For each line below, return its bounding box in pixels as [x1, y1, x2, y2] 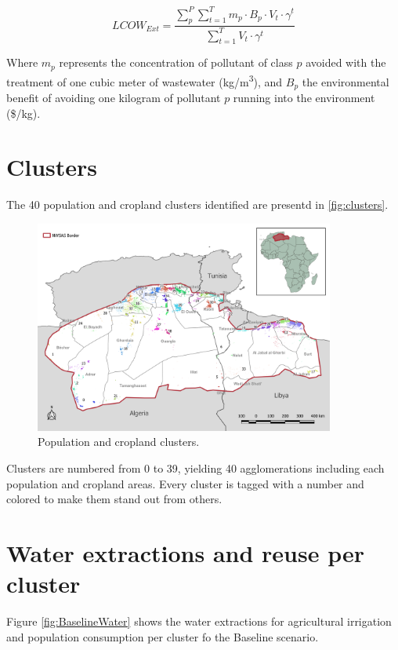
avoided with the [306, 54, 386, 71]
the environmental [302, 73, 389, 89]
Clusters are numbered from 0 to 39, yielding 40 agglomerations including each [6, 459, 385, 476]
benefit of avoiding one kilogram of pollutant [6, 89, 221, 106]
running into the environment [233, 89, 375, 106]
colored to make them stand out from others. [6, 491, 223, 507]
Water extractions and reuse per [6, 536, 364, 568]
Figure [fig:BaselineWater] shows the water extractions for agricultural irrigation [6, 613, 392, 630]
